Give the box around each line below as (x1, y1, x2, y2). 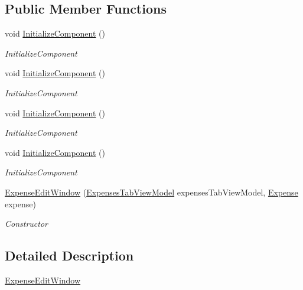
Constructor (5, 217, 48, 230)
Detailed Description (5, 246, 134, 265)
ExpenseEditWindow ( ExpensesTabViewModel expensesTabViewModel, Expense (5, 185, 298, 198)
